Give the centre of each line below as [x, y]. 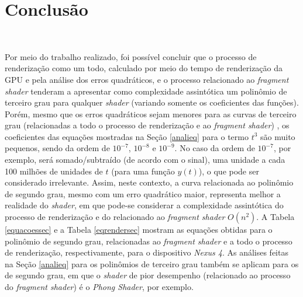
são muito [278, 136]
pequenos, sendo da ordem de [57, 148]
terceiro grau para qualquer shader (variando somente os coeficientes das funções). [152, 102]
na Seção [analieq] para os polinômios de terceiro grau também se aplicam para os [152, 263]
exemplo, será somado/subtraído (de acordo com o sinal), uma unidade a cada [145, 160]
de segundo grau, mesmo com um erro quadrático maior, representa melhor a [143, 193]
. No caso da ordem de [215, 148]
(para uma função [143, 171]
